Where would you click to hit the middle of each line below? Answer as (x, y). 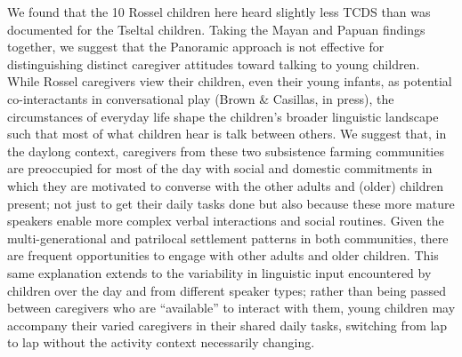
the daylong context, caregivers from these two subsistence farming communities (226, 151)
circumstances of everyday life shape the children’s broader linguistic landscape (223, 116)
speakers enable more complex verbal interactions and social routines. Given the (226, 221)
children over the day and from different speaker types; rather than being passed (227, 290)
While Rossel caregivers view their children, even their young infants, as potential (230, 81)
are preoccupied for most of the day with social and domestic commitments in (220, 168)
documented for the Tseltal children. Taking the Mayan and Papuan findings (216, 29)
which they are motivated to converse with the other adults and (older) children (225, 185)
